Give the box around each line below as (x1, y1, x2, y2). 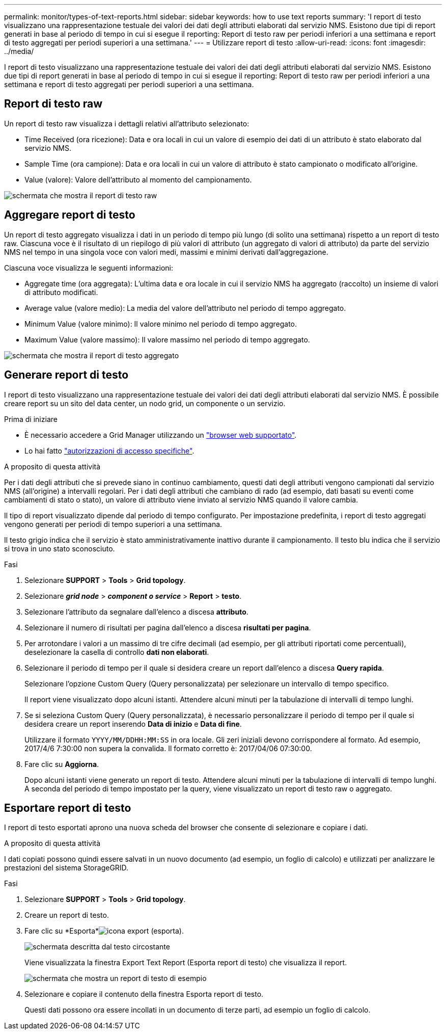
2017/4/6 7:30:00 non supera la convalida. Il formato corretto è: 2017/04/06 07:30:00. (24, 744, 312, 753)
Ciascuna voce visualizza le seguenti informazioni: (4, 263, 174, 272)
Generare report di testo (4, 368, 129, 382)
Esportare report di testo (4, 801, 131, 814)
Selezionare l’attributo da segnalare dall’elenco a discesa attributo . (24, 607, 248, 616)
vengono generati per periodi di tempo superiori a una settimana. (4, 519, 222, 528)
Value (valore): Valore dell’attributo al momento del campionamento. (24, 175, 252, 184)
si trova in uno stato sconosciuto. (4, 544, 115, 553)
